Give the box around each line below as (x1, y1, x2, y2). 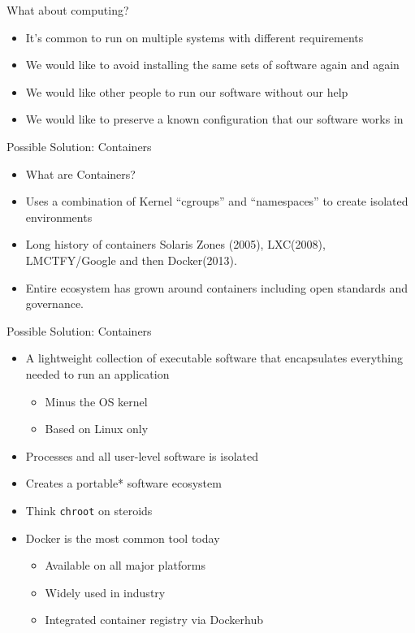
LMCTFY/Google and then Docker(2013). (25, 251, 237, 268)
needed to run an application (25, 365, 170, 382)
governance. (25, 295, 84, 312)
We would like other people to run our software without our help (25, 83, 348, 100)
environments (25, 208, 93, 225)
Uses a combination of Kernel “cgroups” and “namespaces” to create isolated (25, 193, 409, 210)
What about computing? (6, 2, 129, 18)
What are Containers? (25, 165, 136, 182)
